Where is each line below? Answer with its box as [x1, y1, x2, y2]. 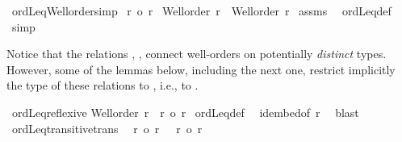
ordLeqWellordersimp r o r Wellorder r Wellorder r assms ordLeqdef [11, 2, 392, 19]
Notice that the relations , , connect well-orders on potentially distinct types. [6, 45, 387, 62]
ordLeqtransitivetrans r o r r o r [11, 119, 203, 136]
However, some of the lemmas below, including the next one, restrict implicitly [6, 61, 396, 77]
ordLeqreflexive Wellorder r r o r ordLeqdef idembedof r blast [11, 103, 359, 120]
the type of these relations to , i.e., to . [6, 77, 199, 94]
